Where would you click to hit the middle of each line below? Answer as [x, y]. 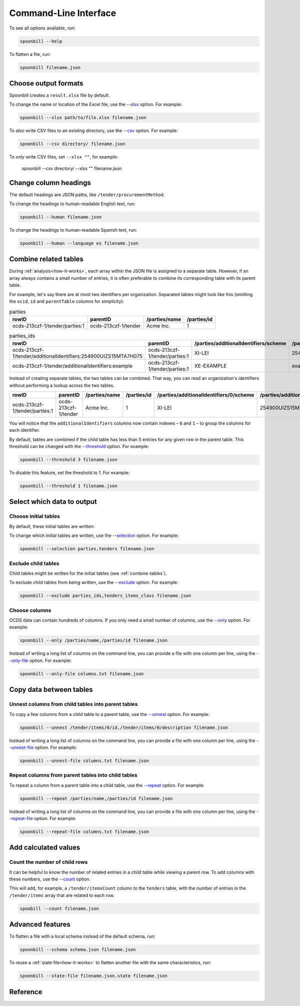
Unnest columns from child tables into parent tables [73, 704]
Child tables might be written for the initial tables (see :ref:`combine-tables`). [88, 573]
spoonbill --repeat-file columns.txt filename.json [84, 831]
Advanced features [40, 925]
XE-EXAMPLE [210, 366]
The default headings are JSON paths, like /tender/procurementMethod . [87, 195]
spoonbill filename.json [50, 67]
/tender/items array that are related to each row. [62, 895]
